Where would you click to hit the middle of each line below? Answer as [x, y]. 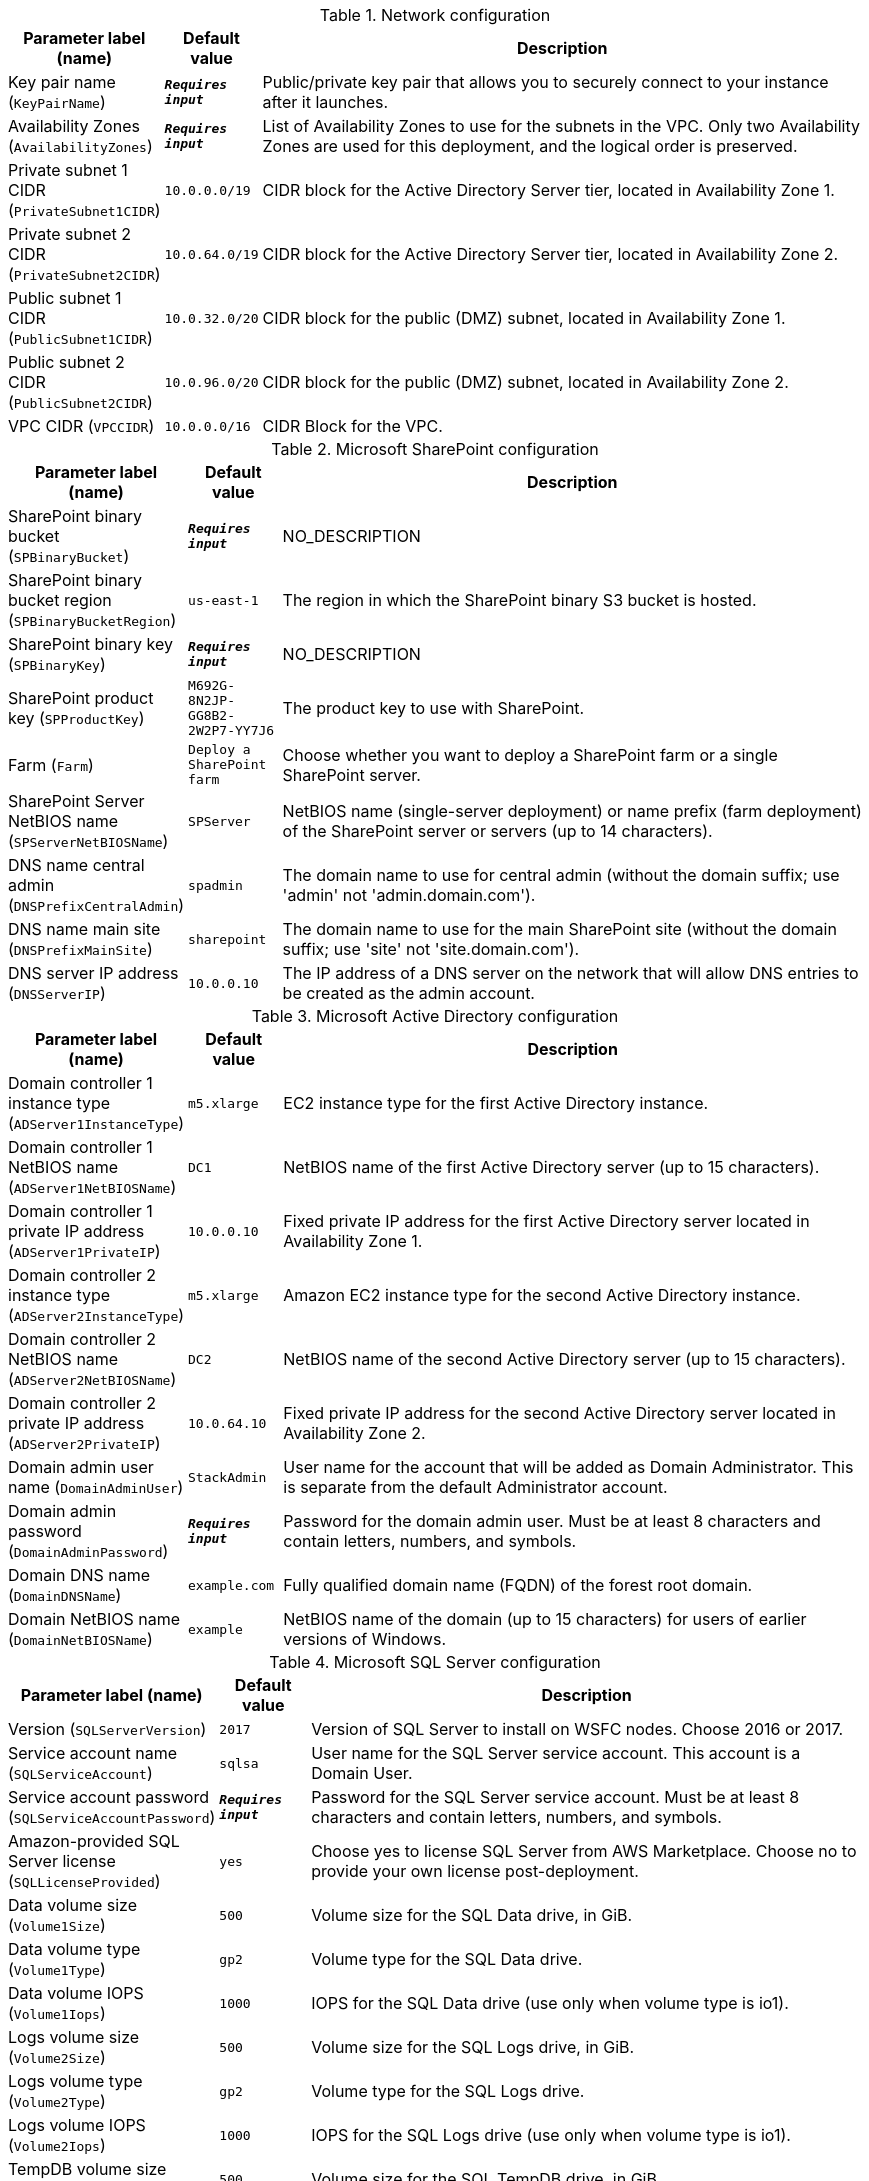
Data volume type [74, 1949]
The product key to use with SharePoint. [433, 708]
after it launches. [325, 102]
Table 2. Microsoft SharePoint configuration [435, 449]
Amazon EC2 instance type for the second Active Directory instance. [542, 1295]
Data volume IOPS [76, 1993]
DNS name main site [84, 929]
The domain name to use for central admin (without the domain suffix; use [561, 875]
